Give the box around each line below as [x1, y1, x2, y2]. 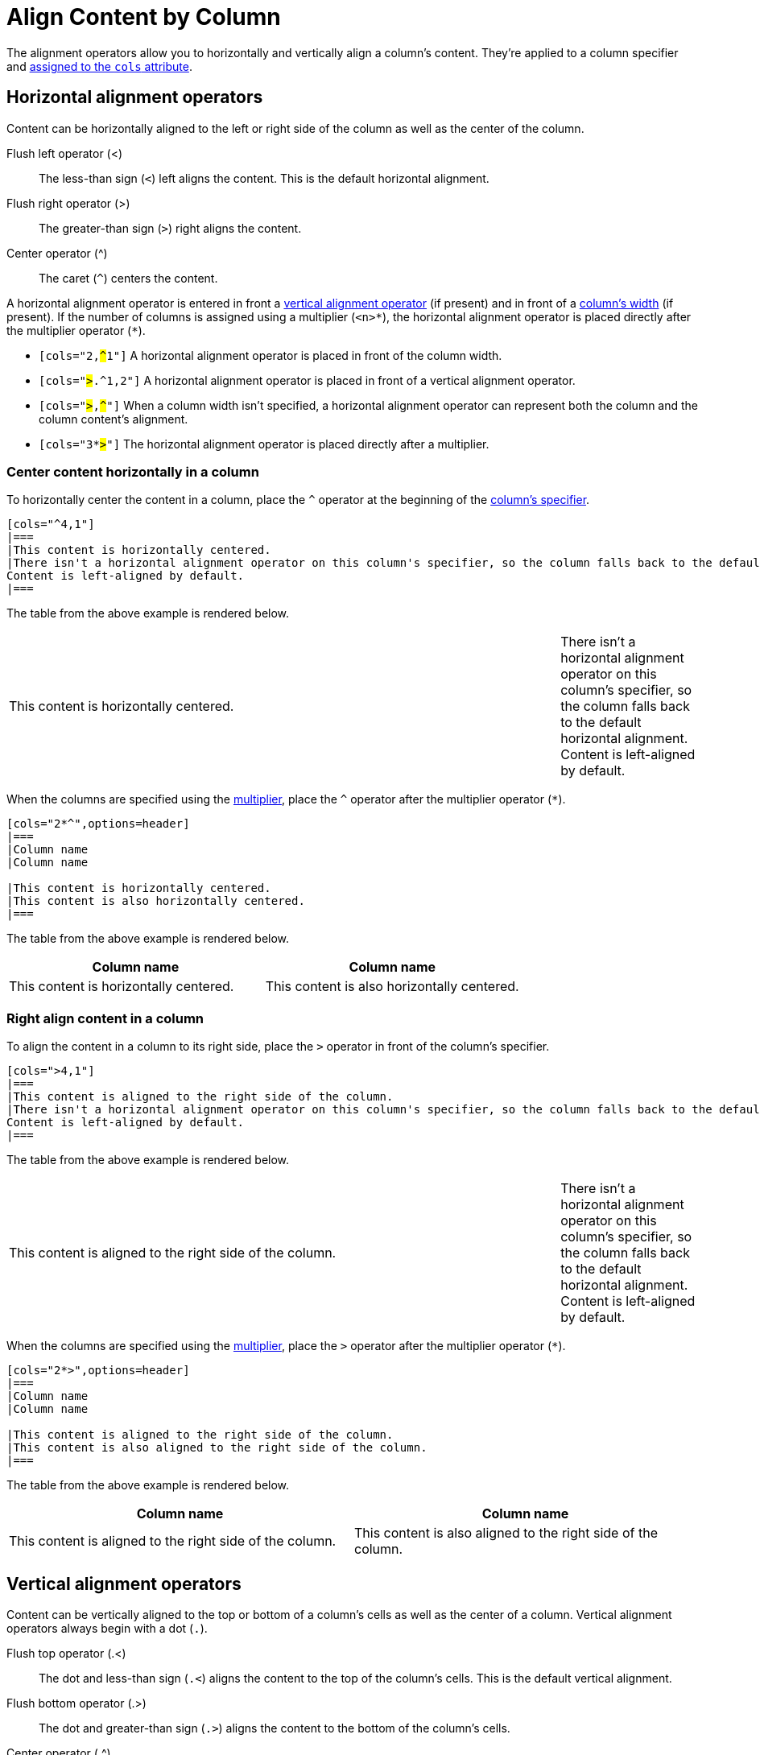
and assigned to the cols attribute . [6, 59, 192, 73]
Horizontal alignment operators [6, 87, 263, 108]
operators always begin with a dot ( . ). [6, 1621, 208, 1635]
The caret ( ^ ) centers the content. [39, 270, 218, 285]
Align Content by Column [6, 3, 281, 31]
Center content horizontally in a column [6, 463, 259, 480]
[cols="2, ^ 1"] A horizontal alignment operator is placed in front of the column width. [39, 348, 502, 362]
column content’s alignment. [39, 411, 188, 426]
